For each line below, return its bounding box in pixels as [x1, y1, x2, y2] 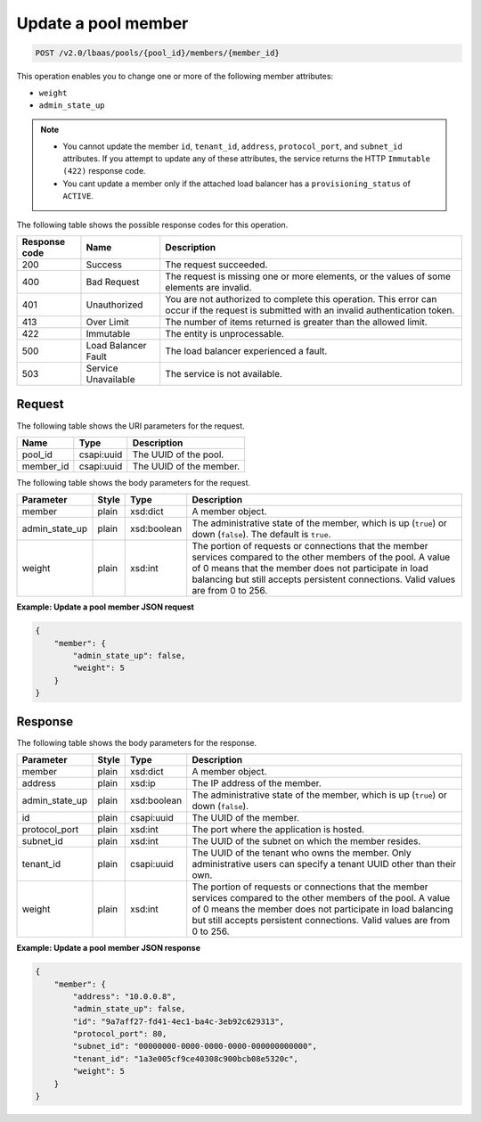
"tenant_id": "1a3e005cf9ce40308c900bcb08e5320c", [72, 1053, 298, 1064]
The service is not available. [165, 368, 282, 381]
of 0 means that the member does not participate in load [192, 562, 429, 575]
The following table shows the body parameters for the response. [16, 737, 257, 748]
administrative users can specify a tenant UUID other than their [192, 858, 456, 871]
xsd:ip [130, 777, 156, 790]
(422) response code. [62, 166, 146, 176]
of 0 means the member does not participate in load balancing [192, 903, 453, 915]
